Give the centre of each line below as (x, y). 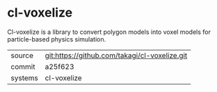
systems (24, 77)
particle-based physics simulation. (57, 39)
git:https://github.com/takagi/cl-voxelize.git (116, 55)
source (22, 55)
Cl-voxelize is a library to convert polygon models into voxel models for (109, 32)
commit (23, 66)
